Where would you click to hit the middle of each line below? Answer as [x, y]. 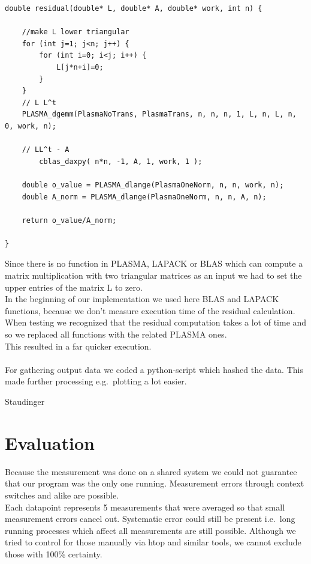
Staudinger [25, 401]
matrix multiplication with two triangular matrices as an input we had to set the [153, 275]
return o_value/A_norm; [69, 220]
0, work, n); [31, 126]
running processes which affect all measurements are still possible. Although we [150, 530]
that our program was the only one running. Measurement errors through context [155, 483]
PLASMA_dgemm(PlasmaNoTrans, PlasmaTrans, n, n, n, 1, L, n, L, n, [159, 114]
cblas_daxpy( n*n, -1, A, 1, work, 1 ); [121, 161]
